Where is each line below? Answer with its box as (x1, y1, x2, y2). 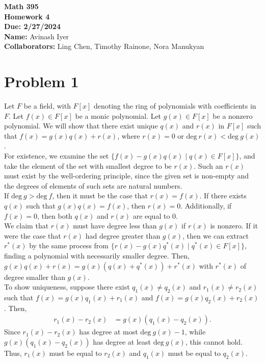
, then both (37, 210, 72, 221)
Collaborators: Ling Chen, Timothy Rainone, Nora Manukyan (4, 41, 204, 51)
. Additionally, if (180, 200, 232, 211)
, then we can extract (182, 230, 249, 241)
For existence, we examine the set (4, 150, 109, 161)
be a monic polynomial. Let (75, 110, 162, 121)
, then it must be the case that (52, 190, 148, 201)
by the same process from (29, 240, 109, 251)
